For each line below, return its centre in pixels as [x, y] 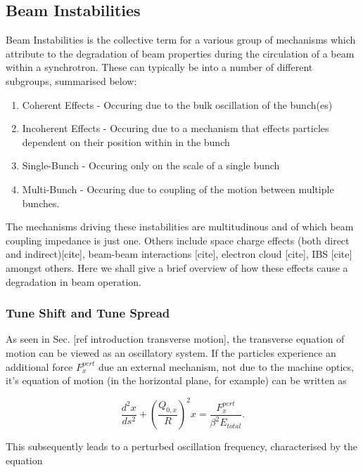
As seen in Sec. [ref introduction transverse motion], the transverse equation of [175, 339]
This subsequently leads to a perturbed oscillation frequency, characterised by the [182, 446]
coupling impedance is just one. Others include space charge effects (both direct [178, 240]
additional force [39, 366]
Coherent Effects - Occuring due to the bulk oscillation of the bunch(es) [177, 104]
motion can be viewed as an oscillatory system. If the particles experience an [171, 352]
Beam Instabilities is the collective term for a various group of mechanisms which [181, 40]
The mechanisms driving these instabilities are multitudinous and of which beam [180, 227]
